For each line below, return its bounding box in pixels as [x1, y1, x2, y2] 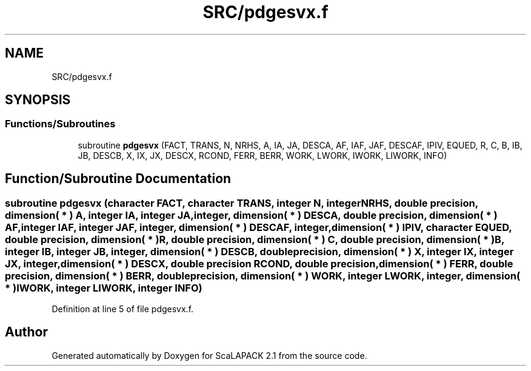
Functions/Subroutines [5, 118, 116, 130]
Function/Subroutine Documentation [5, 171, 232, 187]
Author [5, 324, 48, 340]
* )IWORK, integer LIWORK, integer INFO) [5, 281, 202, 294]
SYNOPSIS [5, 92, 71, 108]
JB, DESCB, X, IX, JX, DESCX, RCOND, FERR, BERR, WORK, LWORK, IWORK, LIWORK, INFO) [78, 150, 447, 161]
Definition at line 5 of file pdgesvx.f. [52, 304, 194, 315]
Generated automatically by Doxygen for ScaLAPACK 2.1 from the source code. [52, 350, 367, 361]
